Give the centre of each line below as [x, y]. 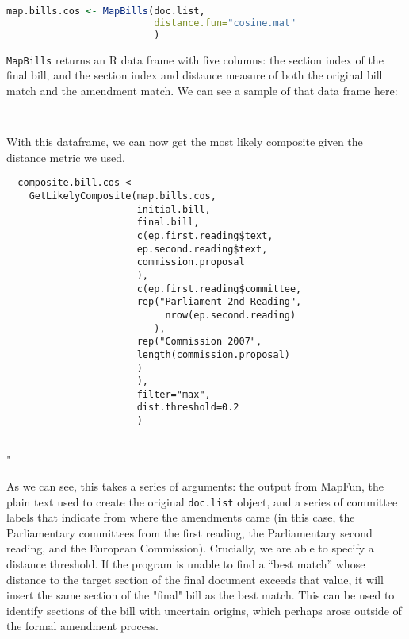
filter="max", [174, 394]
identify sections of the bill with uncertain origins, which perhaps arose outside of [204, 610]
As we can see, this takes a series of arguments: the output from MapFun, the [195, 486]
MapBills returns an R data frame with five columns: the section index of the [195, 59]
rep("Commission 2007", [199, 342]
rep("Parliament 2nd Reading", [219, 302]
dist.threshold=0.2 [188, 408]
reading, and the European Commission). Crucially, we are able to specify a [190, 548]
